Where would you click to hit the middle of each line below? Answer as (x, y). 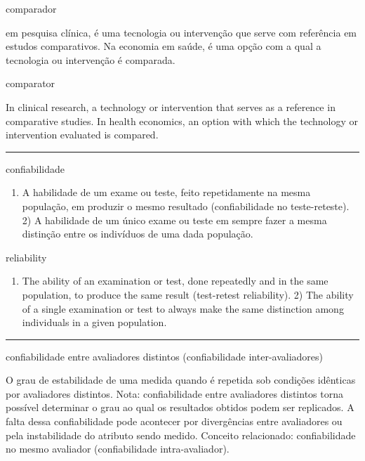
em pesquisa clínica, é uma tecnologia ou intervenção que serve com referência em (181, 32)
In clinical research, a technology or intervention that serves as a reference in (171, 106)
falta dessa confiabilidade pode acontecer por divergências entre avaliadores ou (174, 421)
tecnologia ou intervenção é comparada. (91, 59)
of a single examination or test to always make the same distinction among (183, 308)
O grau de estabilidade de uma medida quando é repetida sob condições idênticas (181, 380)
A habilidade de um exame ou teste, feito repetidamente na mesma (166, 192)
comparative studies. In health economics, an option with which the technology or (182, 121)
